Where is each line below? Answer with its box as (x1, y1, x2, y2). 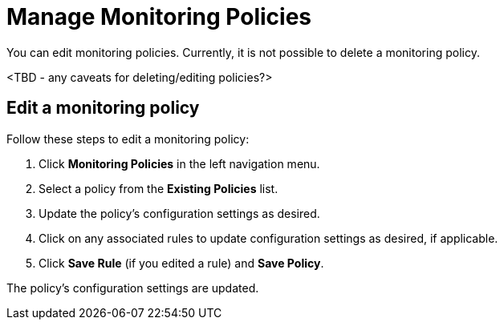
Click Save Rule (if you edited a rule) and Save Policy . (39, 256, 324, 270)
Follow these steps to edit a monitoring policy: (6, 131, 250, 146)
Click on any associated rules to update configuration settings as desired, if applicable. (39, 231, 498, 245)
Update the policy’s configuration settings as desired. (39, 206, 320, 220)
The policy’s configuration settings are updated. (6, 280, 259, 295)
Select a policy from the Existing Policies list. (39, 181, 278, 195)
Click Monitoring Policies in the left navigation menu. (39, 156, 320, 171)
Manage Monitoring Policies (6, 3, 312, 30)
